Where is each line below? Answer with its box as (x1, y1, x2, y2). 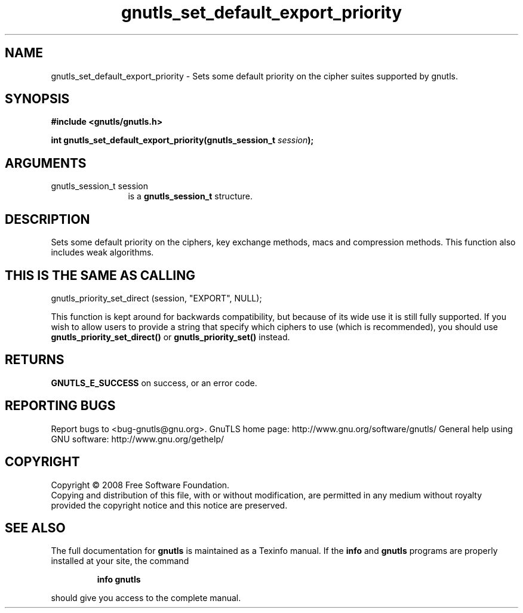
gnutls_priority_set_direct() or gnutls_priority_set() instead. (51, 331, 290, 342)
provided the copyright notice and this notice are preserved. (51, 500, 288, 510)
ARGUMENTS (5, 155, 87, 171)
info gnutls (97, 574, 141, 585)
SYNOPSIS (5, 91, 70, 107)
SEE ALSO (5, 520, 66, 535)
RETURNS (5, 352, 64, 368)
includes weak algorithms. (51, 247, 154, 258)
